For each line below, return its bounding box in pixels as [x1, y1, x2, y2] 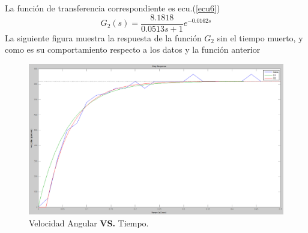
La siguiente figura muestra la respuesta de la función [5, 31, 202, 44]
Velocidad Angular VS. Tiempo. [29, 216, 149, 229]
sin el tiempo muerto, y [217, 31, 303, 44]
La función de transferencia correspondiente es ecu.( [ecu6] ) [5, 2, 220, 14]
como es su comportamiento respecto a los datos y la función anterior [5, 43, 261, 56]
